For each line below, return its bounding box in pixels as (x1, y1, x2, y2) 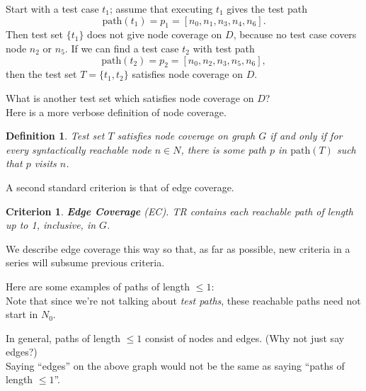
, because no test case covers (233, 27, 357, 42)
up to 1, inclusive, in (6, 217, 96, 232)
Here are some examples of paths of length (6, 278, 190, 293)
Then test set (6, 27, 64, 42)
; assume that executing (110, 1, 213, 16)
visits (34, 156, 57, 171)
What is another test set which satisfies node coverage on (6, 90, 254, 105)
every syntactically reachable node (6, 142, 151, 157)
